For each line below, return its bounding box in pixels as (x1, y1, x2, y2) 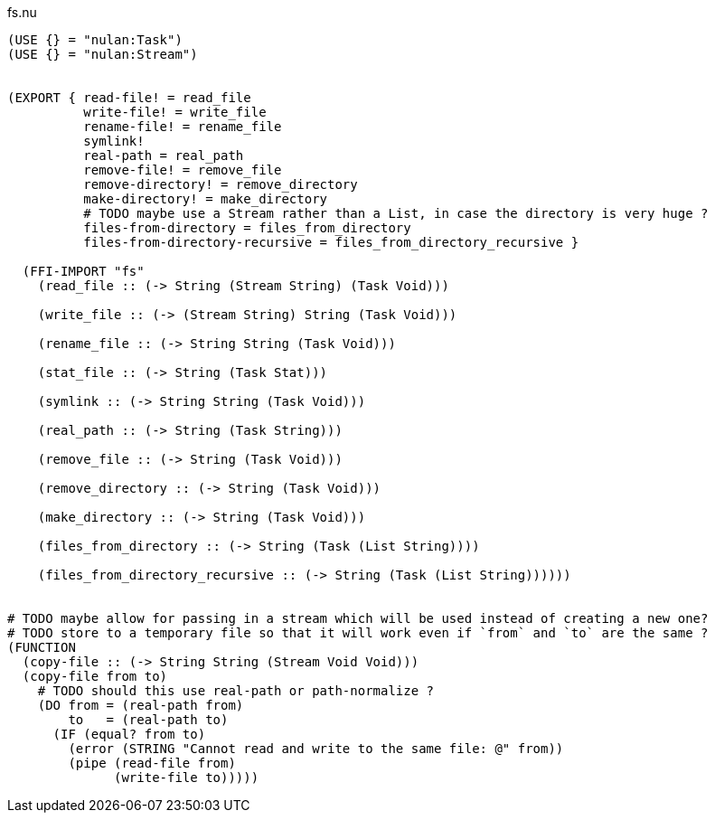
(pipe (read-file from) (68, 756, 236, 770)
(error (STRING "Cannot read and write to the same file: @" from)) (68, 741, 564, 756)
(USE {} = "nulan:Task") (7, 33, 183, 47)
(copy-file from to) (22, 669, 168, 683)
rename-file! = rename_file (83, 119, 282, 134)
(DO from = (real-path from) (37, 698, 244, 712)
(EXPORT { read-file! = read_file (7, 90, 251, 105)
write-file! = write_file (83, 105, 267, 119)
